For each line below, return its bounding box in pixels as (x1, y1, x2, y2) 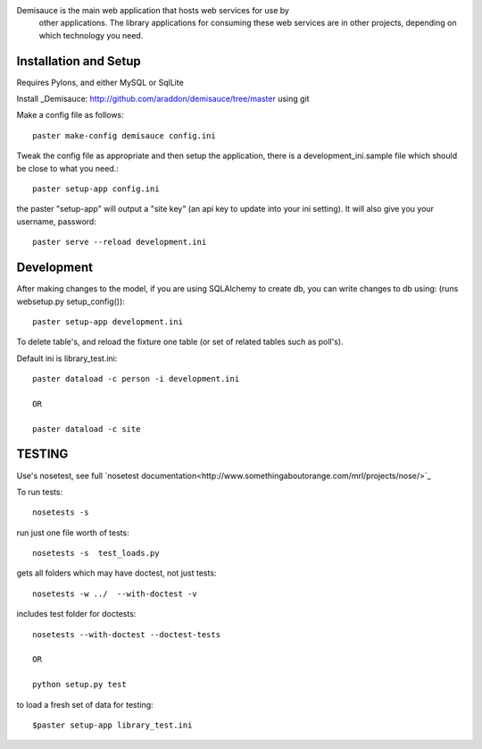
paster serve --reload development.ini (32, 237, 207, 248)
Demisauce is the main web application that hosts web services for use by (16, 5, 290, 15)
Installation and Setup (16, 54, 142, 69)
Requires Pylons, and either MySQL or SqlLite (16, 77, 185, 88)
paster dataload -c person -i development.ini (32, 374, 240, 384)
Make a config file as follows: (16, 110, 124, 121)
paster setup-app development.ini (32, 316, 183, 326)
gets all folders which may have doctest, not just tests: (16, 568, 217, 578)
